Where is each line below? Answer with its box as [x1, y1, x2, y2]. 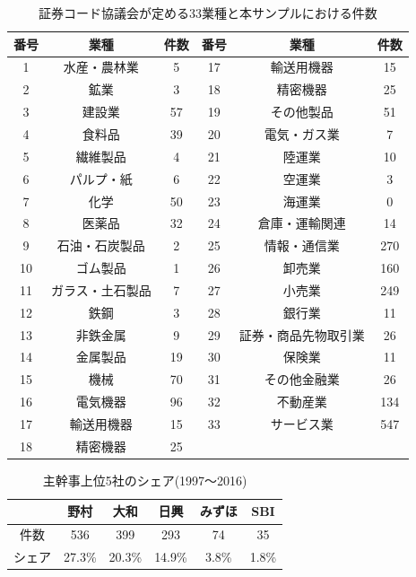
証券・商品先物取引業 [238, 325, 365, 344]
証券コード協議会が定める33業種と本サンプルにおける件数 [39, 4, 377, 22]
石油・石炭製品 [56, 236, 145, 255]
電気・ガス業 [264, 124, 340, 143]
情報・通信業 [264, 236, 340, 255]
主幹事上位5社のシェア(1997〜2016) [42, 470, 247, 489]
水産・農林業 [63, 57, 139, 76]
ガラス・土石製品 [51, 280, 152, 299]
